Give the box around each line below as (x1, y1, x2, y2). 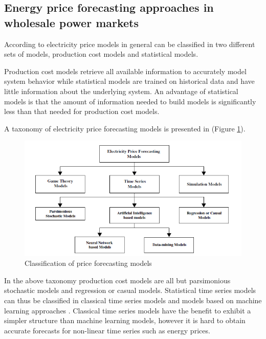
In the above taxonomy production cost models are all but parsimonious (4, 275, 231, 285)
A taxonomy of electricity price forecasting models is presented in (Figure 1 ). (4, 123, 246, 133)
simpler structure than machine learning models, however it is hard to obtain (4, 315, 246, 326)
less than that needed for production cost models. (4, 106, 160, 117)
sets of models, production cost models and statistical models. (4, 49, 198, 59)
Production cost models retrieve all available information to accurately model (4, 65, 247, 76)
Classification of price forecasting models (25, 258, 152, 268)
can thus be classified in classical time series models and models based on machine (4, 295, 262, 306)
